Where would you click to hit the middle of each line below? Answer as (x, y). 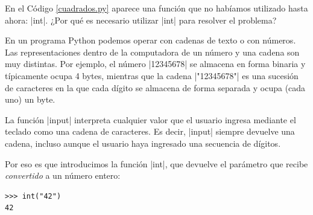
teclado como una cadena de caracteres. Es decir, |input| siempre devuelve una (150, 131)
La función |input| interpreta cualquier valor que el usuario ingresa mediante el (150, 119)
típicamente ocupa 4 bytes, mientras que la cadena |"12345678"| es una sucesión (152, 75)
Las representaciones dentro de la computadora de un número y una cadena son (152, 52)
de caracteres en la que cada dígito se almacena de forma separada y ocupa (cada (155, 87)
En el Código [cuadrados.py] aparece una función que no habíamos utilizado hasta (156, 8)
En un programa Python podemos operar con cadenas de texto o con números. (150, 40)
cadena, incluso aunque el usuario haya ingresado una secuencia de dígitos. (143, 143)
